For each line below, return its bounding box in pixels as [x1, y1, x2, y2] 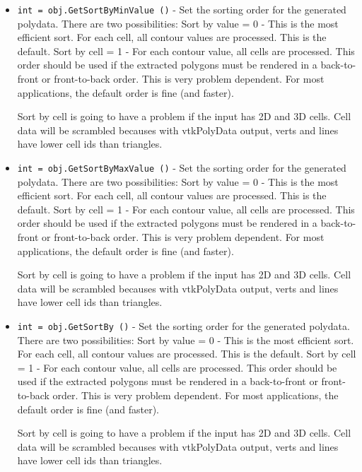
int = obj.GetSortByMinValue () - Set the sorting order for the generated [17, 2, 346, 16]
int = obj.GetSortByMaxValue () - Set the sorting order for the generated [17, 160, 346, 175]
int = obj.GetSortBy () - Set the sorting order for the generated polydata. [17, 319, 350, 333]
